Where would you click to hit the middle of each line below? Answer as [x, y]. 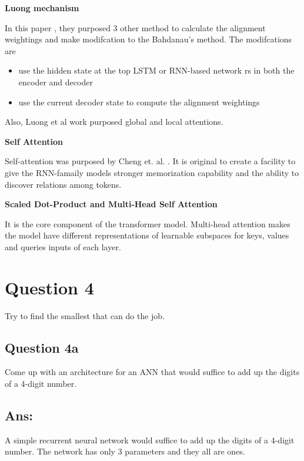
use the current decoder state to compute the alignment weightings [139, 102]
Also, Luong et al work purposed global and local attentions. [114, 122]
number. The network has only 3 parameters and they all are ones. [125, 451]
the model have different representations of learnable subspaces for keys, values [147, 235]
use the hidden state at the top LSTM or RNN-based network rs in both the [156, 70]
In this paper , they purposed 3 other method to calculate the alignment [135, 27]
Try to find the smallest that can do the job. [85, 315]
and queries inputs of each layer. [63, 246]
